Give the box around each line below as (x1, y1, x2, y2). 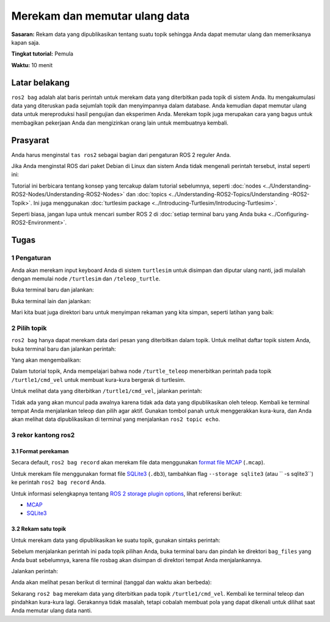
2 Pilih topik (11, 324, 47, 332)
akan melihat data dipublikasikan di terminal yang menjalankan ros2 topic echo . (11, 415, 220, 423)
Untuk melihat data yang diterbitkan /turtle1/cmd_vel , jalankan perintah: (11, 387, 202, 395)
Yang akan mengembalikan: (11, 356, 81, 364)
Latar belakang (11, 77, 70, 88)
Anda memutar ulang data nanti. (11, 607, 92, 614)
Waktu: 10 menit (11, 61, 53, 68)
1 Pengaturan (11, 254, 51, 262)
